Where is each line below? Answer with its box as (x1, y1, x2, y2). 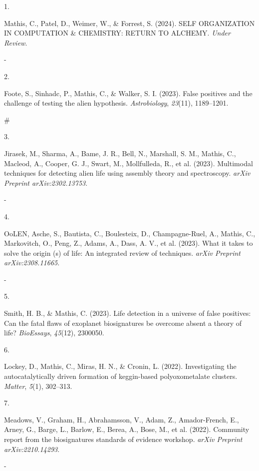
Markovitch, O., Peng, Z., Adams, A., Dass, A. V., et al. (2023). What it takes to (4, 238, 253, 248)
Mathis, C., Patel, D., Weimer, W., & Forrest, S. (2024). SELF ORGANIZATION (4, 18, 255, 28)
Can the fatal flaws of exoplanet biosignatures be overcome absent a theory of (4, 317, 242, 328)
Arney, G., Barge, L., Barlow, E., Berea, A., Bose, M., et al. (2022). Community (4, 424, 250, 434)
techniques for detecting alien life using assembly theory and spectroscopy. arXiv (4, 168, 251, 178)
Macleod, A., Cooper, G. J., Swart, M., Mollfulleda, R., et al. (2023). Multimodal (4, 158, 253, 168)
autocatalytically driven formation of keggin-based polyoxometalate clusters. (4, 371, 238, 381)
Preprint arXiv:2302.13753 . (4, 177, 88, 188)
